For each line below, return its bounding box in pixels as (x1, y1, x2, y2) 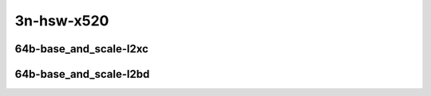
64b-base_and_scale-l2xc (14, 42, 149, 56)
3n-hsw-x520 (14, 12, 109, 29)
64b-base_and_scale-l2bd (14, 67, 150, 81)
